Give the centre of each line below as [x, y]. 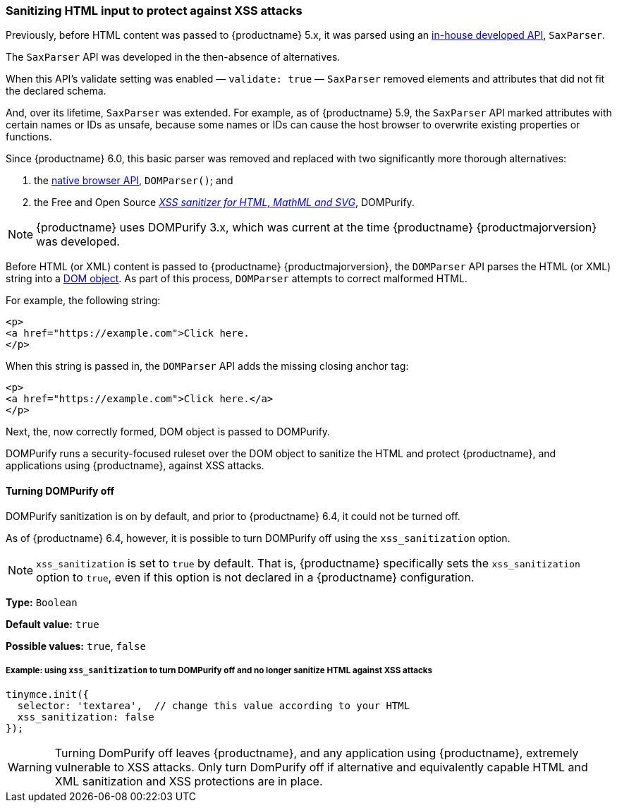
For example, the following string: [83, 301]
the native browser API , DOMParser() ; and [134, 181]
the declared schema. [56, 91]
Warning [30, 767]
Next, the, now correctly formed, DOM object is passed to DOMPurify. [168, 432]
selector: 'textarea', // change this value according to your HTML [214, 706]
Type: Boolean [42, 602]
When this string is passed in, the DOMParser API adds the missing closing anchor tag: [207, 366]
